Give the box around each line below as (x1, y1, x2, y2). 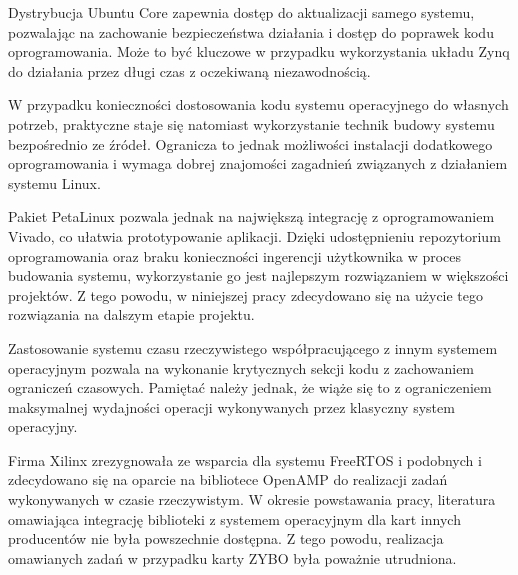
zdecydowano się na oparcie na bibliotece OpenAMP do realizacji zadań (8, 469, 448, 490)
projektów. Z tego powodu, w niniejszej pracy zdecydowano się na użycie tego (8, 284, 484, 305)
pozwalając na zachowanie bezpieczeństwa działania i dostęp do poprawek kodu (8, 21, 494, 42)
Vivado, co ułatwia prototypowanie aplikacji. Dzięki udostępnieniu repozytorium (8, 225, 501, 246)
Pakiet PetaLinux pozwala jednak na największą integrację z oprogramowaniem (8, 206, 495, 227)
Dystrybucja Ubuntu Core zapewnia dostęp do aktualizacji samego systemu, (8, 2, 475, 22)
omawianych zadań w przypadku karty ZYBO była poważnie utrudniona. (8, 547, 457, 568)
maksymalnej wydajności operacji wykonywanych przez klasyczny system (8, 396, 455, 417)
